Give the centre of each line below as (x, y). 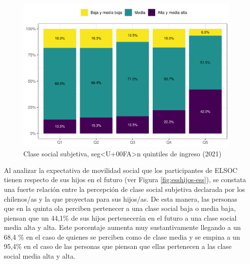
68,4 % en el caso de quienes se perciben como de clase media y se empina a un (122, 236)
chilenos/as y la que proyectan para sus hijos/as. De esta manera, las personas (121, 198)
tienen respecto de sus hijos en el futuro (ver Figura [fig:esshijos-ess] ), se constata (125, 179)
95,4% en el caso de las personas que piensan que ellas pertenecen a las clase (118, 246)
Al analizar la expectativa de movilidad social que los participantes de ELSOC (121, 170)
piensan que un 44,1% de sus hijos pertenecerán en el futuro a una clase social (120, 217)
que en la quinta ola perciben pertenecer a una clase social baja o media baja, (120, 208)
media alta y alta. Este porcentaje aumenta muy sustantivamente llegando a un (122, 227)
